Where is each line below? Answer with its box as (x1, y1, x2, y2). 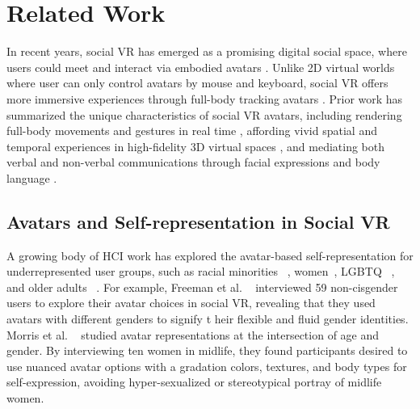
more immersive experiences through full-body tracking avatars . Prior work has (6, 90, 403, 107)
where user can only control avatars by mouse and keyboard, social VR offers (6, 74, 388, 91)
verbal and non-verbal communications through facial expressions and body (6, 154, 380, 171)
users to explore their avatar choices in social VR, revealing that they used (6, 294, 376, 311)
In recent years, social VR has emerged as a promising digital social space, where (6, 43, 407, 60)
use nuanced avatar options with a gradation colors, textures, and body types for (6, 357, 407, 374)
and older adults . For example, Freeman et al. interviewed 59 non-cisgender (6, 278, 398, 295)
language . (6, 169, 57, 186)
